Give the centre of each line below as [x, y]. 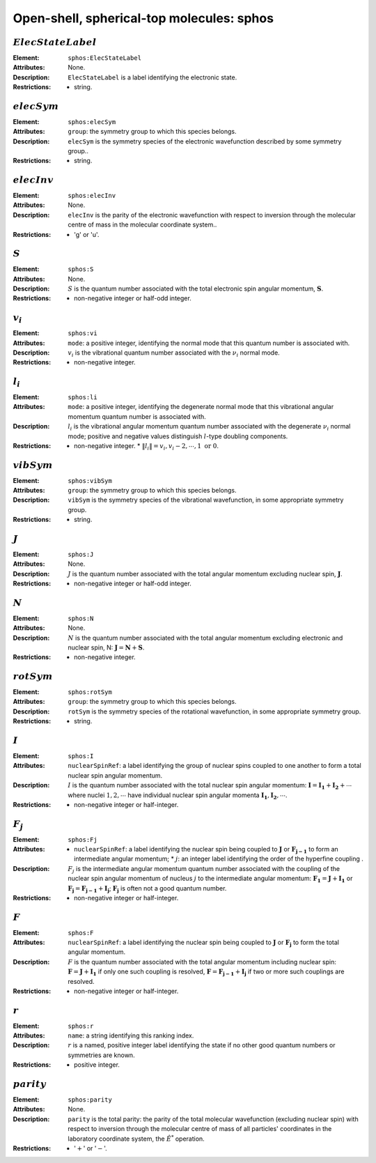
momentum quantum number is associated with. [137, 416]
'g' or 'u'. [87, 234]
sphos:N [81, 618]
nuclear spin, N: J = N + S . [106, 647]
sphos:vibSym [90, 480]
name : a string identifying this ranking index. [131, 1035]
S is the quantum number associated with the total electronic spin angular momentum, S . [196, 288]
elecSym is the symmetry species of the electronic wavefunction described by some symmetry [205, 141]
